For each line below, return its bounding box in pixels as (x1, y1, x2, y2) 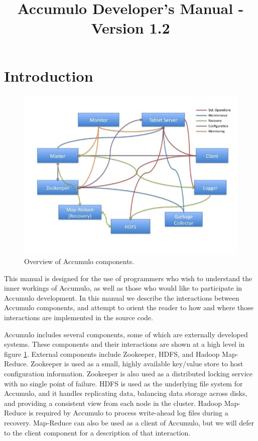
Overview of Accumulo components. (24, 256, 135, 267)
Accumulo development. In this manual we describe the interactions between (4, 292, 239, 303)
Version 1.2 (91, 18, 170, 38)
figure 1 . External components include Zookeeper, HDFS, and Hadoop (4, 348, 220, 359)
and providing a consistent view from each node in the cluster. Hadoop (4, 397, 222, 408)
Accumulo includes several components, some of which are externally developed (4, 329, 248, 339)
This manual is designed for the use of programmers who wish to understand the (4, 273, 252, 283)
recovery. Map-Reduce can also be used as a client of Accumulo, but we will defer (4, 417, 254, 427)
